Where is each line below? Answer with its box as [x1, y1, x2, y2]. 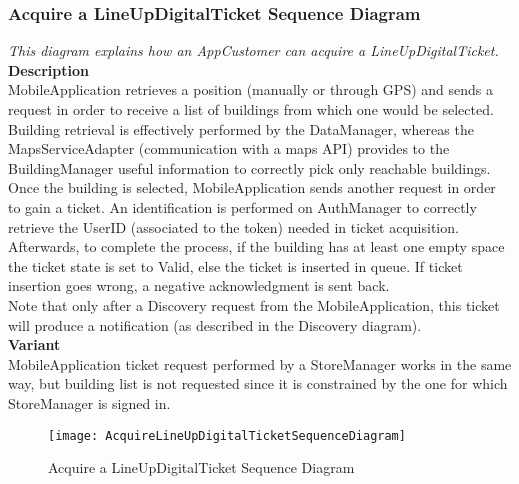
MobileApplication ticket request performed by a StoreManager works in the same [8, 353, 512, 374]
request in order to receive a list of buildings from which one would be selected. [8, 99, 494, 119]
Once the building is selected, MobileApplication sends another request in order [8, 177, 496, 198]
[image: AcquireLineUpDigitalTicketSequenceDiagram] [48, 428, 406, 443]
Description [8, 59, 90, 80]
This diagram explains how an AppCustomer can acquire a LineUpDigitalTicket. [8, 40, 499, 61]
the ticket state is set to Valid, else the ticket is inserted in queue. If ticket [8, 255, 463, 276]
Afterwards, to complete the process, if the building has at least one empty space [8, 236, 505, 257]
